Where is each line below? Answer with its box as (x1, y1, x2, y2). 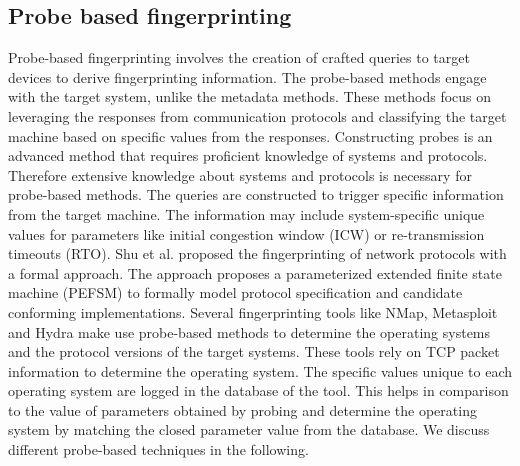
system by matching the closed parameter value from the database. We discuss (8, 419, 490, 440)
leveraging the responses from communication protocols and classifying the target (8, 105, 507, 126)
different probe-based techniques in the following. (8, 439, 309, 460)
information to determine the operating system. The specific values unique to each (8, 360, 513, 381)
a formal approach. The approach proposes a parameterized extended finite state (8, 262, 502, 283)
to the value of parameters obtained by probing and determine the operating (8, 399, 477, 420)
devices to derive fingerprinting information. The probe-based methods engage (8, 66, 487, 87)
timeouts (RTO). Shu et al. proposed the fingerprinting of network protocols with (8, 243, 507, 264)
